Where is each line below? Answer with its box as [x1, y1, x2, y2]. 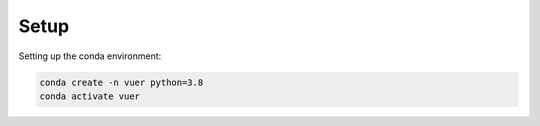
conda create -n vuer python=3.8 [39, 76, 204, 88]
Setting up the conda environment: [18, 50, 162, 62]
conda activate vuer [39, 90, 140, 102]
